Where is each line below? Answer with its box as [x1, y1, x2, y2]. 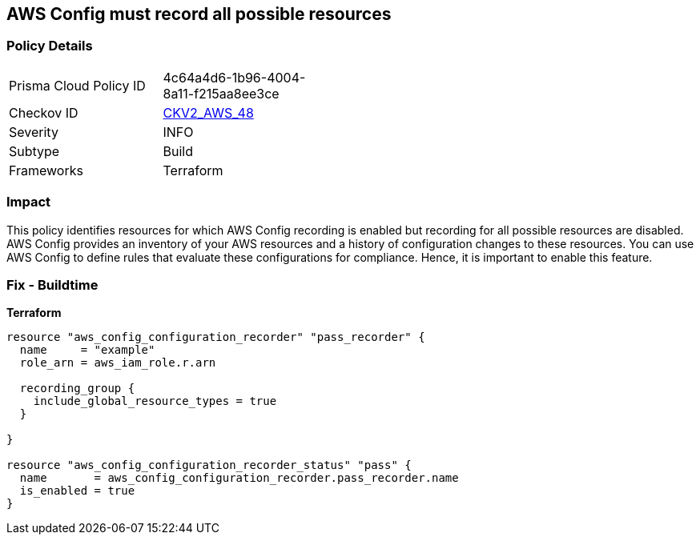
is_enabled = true [19, 484, 135, 498]
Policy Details [6, 38, 93, 54]
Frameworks [9, 162, 83, 178]
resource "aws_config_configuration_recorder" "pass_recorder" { [6, 331, 425, 344]
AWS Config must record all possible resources [6, 4, 392, 24]
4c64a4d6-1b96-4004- [163, 69, 306, 86]
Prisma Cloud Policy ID [9, 77, 146, 94]
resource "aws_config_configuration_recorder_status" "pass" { [6, 459, 412, 472]
